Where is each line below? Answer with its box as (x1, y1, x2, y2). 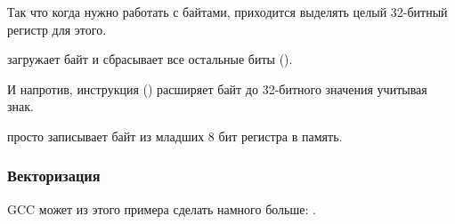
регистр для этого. (7, 20, 107, 38)
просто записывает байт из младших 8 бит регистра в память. (7, 126, 343, 145)
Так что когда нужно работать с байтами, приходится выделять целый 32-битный (7, 3, 448, 20)
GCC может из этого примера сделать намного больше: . (7, 199, 316, 218)
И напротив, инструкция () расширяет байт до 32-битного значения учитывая (7, 79, 427, 98)
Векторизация (7, 164, 101, 187)
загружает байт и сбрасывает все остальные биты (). (7, 50, 293, 68)
